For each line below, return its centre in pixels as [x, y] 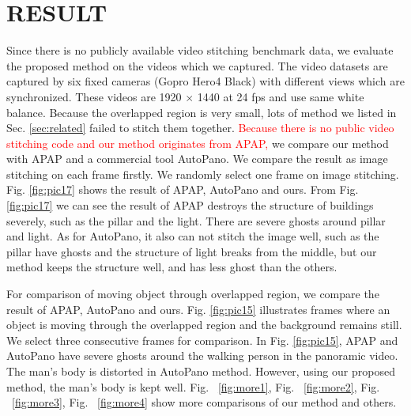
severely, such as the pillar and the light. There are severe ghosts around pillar [196, 220]
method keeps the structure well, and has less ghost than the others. [172, 267]
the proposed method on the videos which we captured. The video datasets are [197, 65]
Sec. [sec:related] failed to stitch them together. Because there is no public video [200, 128]
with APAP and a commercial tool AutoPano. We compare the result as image [197, 159]
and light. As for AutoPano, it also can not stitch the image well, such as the [193, 236]
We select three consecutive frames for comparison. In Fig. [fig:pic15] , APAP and [202, 340]
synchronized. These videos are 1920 [94, 96]
